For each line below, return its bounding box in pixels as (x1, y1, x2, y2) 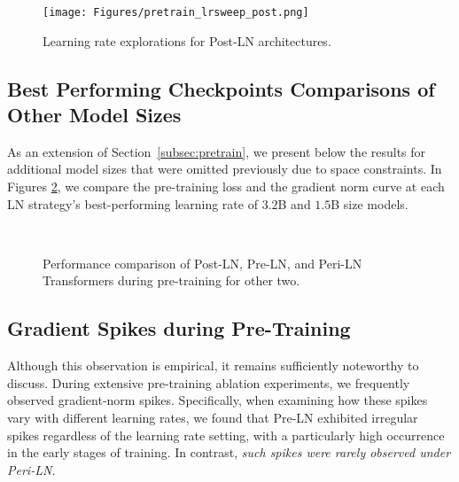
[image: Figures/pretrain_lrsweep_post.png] (43, 6, 309, 19)
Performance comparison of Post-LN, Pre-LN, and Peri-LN (43, 253, 362, 272)
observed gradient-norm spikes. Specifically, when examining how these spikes (7, 391, 428, 409)
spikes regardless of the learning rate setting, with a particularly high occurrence (7, 425, 445, 444)
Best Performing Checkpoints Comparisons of (7, 74, 435, 102)
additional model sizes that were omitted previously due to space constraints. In (7, 159, 442, 178)
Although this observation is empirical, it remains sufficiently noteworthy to (7, 356, 419, 375)
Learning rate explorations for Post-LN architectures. (43, 31, 331, 50)
